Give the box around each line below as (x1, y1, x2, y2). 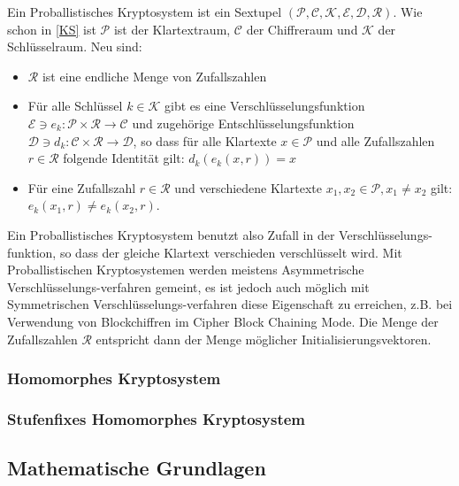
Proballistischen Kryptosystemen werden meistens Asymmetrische (7, 260, 364, 279)
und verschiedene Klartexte (174, 178, 322, 197)
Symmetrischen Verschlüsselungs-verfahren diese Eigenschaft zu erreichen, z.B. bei (7, 295, 453, 313)
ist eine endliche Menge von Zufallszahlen (42, 66, 267, 85)
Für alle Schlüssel (27, 96, 123, 115)
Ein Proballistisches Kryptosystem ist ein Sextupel (7, 3, 282, 20)
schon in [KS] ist (7, 19, 96, 38)
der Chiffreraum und (246, 19, 358, 38)
